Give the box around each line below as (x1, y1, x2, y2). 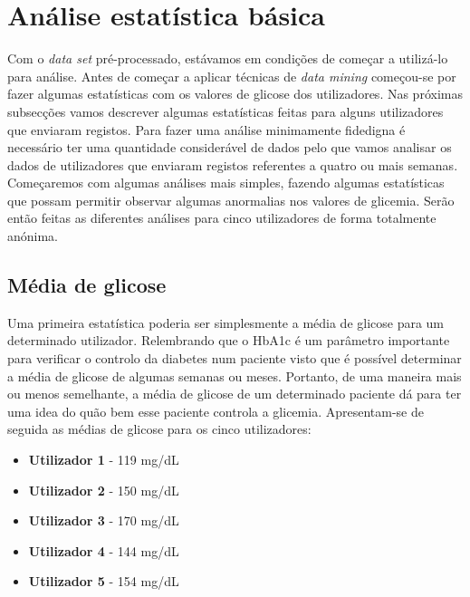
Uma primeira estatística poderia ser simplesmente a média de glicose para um (7, 313, 445, 332)
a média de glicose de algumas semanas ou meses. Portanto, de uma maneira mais (7, 366, 462, 385)
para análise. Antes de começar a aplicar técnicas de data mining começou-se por (7, 66, 456, 85)
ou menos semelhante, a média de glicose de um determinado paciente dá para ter (7, 384, 462, 403)
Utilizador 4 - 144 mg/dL (28, 541, 179, 560)
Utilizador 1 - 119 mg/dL (28, 450, 179, 469)
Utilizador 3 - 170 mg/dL (28, 511, 179, 530)
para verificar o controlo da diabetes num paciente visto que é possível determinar (7, 349, 462, 368)
